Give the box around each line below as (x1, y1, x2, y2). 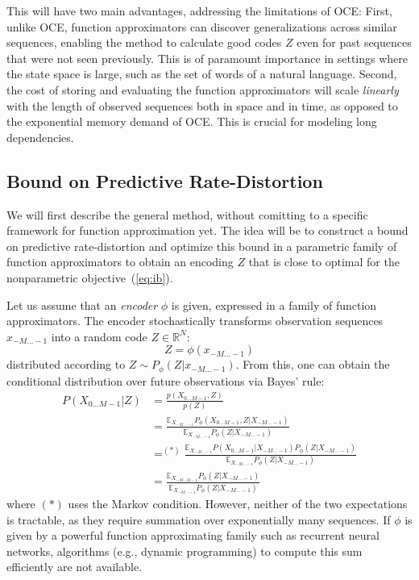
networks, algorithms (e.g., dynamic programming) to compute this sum (6, 542, 363, 559)
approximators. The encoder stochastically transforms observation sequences (6, 312, 384, 329)
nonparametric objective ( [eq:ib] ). (6, 269, 173, 286)
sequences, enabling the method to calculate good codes (6, 34, 282, 51)
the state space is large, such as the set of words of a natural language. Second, (6, 65, 397, 82)
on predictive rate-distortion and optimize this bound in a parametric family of (6, 237, 397, 254)
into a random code (51, 328, 147, 344)
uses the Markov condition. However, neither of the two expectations (68, 495, 408, 512)
